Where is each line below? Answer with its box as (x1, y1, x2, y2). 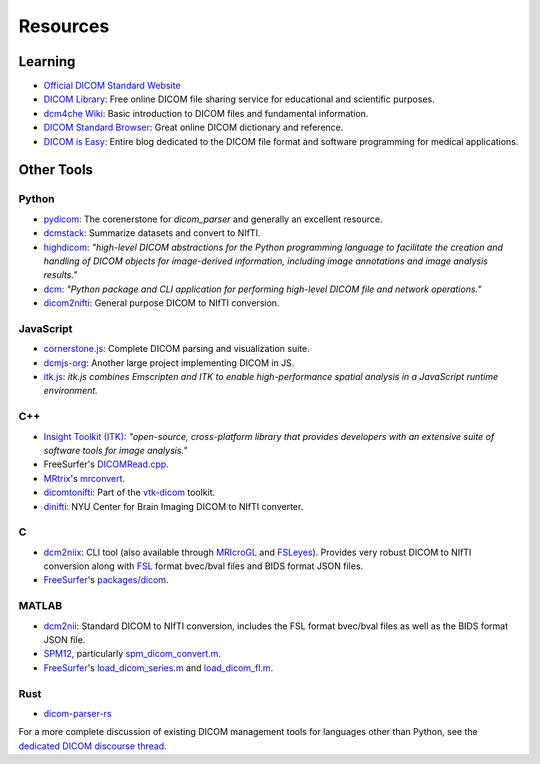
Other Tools (18, 161, 94, 179)
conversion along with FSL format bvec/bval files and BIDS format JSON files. (43, 560, 364, 572)
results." (43, 269, 78, 281)
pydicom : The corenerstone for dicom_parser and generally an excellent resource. (43, 213, 384, 225)
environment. (43, 385, 99, 397)
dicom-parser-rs (43, 707, 112, 719)
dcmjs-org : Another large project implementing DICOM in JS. (43, 356, 295, 369)
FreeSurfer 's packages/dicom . (43, 574, 169, 586)
